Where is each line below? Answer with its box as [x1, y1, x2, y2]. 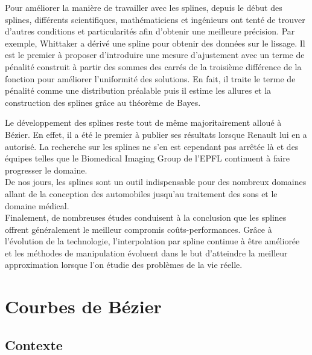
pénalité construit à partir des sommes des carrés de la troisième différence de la [5, 60, 302, 73]
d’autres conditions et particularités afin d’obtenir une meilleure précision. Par [5, 25, 295, 37]
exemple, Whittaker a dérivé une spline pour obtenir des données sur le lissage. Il [5, 36, 305, 49]
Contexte [5, 335, 63, 354]
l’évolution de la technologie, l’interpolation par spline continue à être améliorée [5, 235, 300, 247]
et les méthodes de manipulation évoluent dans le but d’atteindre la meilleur [5, 246, 288, 259]
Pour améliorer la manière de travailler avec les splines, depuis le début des [5, 1, 282, 13]
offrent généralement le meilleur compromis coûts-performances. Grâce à [5, 223, 272, 235]
